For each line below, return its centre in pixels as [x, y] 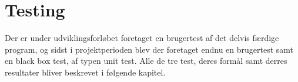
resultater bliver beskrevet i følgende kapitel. [85, 72]
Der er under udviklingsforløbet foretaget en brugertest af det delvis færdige [142, 38]
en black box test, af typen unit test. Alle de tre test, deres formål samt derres [146, 61]
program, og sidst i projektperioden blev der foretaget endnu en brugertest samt [149, 49]
